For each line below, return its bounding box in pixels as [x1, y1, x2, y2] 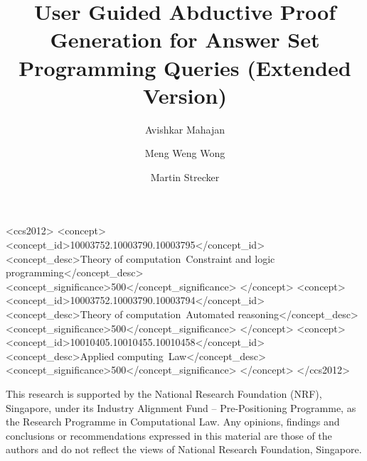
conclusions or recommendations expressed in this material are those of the [6, 428, 332, 443]
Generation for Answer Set [50, 25, 320, 54]
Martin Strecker [150, 169, 220, 184]
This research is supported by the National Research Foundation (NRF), [6, 386, 322, 401]
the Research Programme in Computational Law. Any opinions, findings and [6, 414, 340, 429]
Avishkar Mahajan [144, 121, 225, 136]
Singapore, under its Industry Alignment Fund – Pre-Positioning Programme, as [6, 400, 356, 415]
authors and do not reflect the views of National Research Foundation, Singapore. [6, 442, 362, 457]
